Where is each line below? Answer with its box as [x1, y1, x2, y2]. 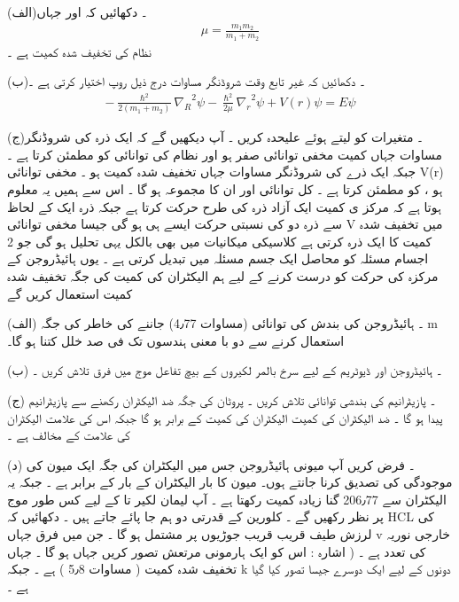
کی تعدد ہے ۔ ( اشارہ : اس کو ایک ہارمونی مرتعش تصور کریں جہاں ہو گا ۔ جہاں [7, 542, 426, 560]
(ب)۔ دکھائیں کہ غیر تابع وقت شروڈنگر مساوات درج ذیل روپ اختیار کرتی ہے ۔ [7, 72, 365, 90]
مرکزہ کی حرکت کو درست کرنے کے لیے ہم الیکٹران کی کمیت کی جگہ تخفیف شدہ [7, 266, 439, 285]
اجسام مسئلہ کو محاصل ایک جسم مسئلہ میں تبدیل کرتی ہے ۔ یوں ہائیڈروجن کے [7, 249, 429, 268]
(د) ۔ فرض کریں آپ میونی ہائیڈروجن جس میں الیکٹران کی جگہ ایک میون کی [7, 455, 415, 473]
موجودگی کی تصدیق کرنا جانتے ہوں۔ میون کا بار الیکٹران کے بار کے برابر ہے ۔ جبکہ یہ [7, 473, 453, 491]
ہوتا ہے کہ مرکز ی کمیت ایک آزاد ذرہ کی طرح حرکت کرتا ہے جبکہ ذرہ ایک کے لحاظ [7, 197, 441, 215]
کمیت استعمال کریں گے [7, 284, 133, 302]
